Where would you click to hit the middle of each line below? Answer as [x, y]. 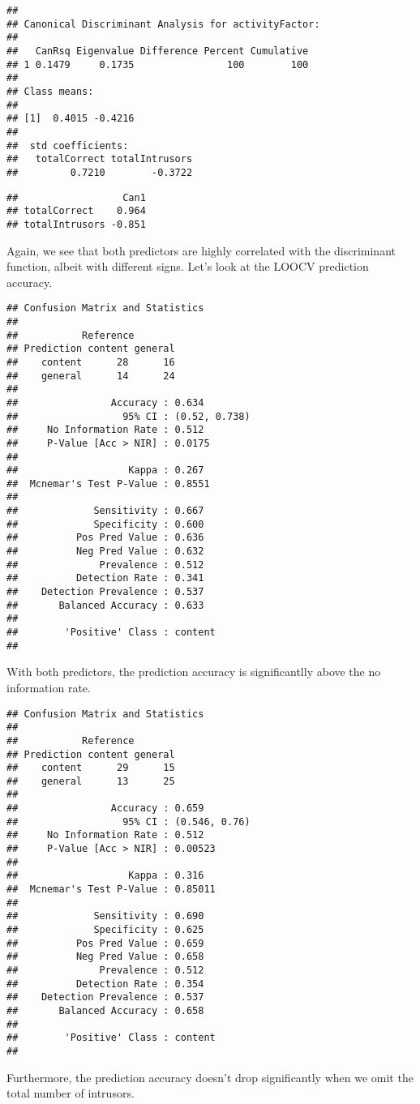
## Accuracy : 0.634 [105, 402]
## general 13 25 [91, 781]
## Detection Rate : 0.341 [105, 578]
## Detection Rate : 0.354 [105, 984]
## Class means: [50, 91]
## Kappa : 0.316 [105, 876]
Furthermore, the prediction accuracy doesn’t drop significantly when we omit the [210, 1077]
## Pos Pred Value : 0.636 [105, 538]
